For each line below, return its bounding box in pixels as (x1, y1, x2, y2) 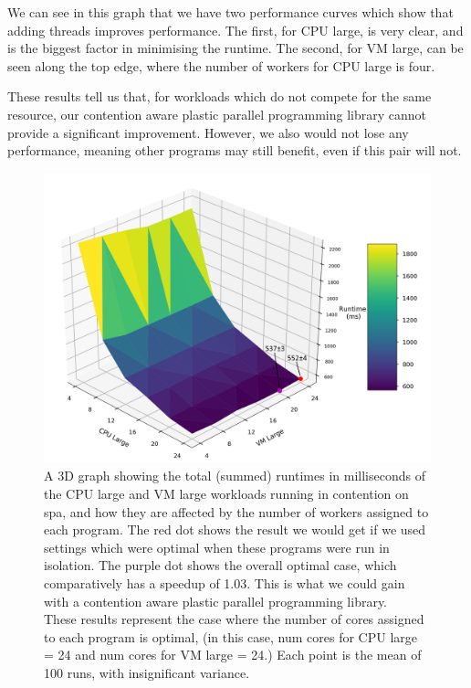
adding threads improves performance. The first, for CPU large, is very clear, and (7, 20, 464, 39)
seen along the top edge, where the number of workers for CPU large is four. (7, 56, 435, 75)
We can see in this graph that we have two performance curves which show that (7, 3, 454, 21)
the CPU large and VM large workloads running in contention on (44, 483, 409, 503)
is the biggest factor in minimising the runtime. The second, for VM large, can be (7, 38, 464, 58)
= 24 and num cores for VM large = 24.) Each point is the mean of (44, 645, 422, 664)
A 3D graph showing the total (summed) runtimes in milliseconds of (44, 466, 425, 485)
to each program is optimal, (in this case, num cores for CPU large (44, 627, 417, 646)
